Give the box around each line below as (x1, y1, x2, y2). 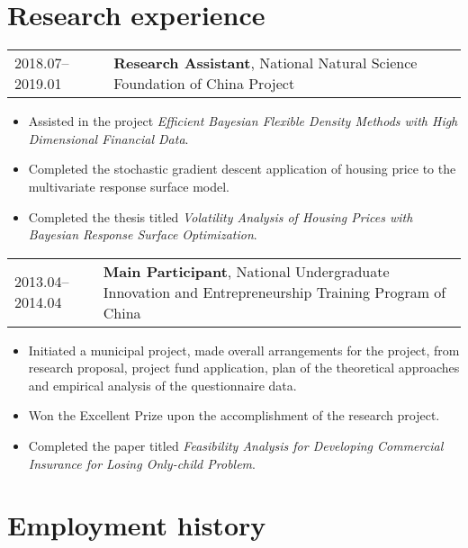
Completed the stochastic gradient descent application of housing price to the (28, 159, 456, 178)
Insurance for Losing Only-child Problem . (28, 454, 256, 472)
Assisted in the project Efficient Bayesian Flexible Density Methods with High (28, 112, 458, 130)
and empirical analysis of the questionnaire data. (28, 375, 297, 394)
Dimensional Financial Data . (28, 129, 189, 148)
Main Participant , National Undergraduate (103, 260, 390, 282)
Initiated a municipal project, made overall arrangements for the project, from (28, 340, 460, 359)
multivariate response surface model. (28, 176, 229, 195)
